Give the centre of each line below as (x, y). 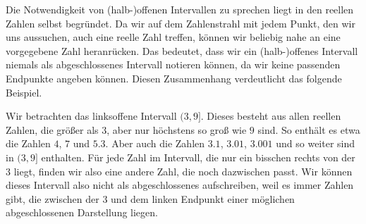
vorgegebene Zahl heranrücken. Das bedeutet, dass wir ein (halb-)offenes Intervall (182, 50)
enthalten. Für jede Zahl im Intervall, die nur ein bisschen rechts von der (198, 157)
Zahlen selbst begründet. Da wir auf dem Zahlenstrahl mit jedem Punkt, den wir (181, 23)
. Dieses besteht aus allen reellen (271, 116)
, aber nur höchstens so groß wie (177, 129)
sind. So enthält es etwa (309, 129)
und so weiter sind (316, 143)
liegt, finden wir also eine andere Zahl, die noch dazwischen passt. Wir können (183, 171)
